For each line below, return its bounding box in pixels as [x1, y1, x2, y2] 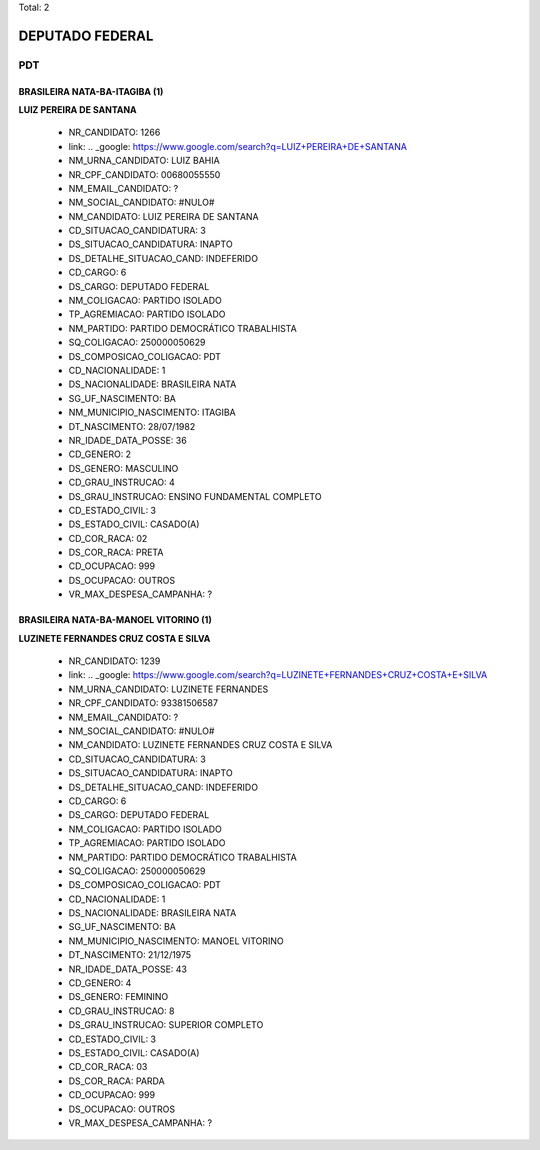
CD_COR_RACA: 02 [68, 532, 148, 544]
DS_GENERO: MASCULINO [68, 462, 179, 474]
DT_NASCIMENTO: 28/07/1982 [68, 420, 196, 432]
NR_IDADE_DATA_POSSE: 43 [68, 963, 187, 975]
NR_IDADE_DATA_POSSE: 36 [68, 434, 187, 446]
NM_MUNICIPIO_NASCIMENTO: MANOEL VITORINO [68, 935, 284, 947]
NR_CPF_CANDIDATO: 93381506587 [68, 697, 219, 709]
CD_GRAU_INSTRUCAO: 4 [68, 476, 175, 489]
